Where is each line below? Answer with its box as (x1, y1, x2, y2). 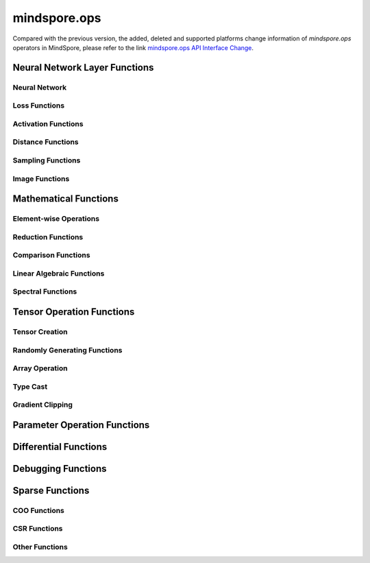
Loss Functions (12, 101, 65, 110)
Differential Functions (12, 441, 108, 453)
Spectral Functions (12, 287, 77, 296)
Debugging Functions (12, 463, 107, 475)
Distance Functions (12, 137, 79, 147)
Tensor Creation (12, 326, 68, 336)
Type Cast (12, 381, 48, 391)
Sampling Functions (12, 155, 81, 165)
